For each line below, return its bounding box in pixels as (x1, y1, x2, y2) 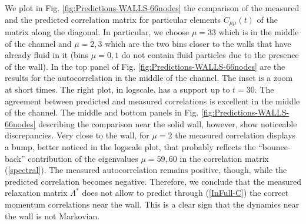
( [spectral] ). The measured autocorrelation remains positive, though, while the (5, 164, 287, 176)
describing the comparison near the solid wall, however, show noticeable (38, 117, 297, 130)
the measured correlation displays (175, 129, 296, 141)
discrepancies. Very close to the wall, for (5, 129, 149, 141)
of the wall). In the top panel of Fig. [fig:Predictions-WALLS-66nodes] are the (5, 60, 285, 72)
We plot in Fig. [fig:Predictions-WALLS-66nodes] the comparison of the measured (5, 2, 300, 13)
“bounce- (258, 140, 291, 152)
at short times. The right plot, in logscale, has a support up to (5, 83, 230, 96)
